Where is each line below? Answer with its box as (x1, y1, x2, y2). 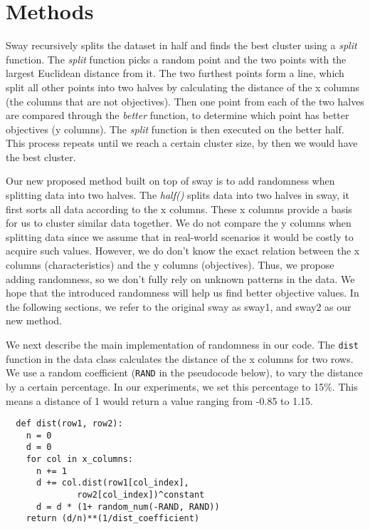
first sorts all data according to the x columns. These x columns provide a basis (6, 201, 352, 216)
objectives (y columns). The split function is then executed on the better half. (6, 121, 344, 136)
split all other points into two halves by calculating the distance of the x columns (6, 79, 360, 94)
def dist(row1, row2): (16, 418, 123, 429)
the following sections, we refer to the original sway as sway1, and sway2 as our (6, 299, 351, 314)
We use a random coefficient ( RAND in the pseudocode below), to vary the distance (6, 365, 363, 380)
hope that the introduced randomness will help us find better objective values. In (6, 285, 359, 300)
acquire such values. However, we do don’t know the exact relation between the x (6, 243, 360, 258)
